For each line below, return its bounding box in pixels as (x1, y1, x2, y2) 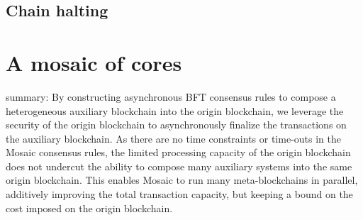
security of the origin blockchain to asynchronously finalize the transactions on (6, 117, 347, 132)
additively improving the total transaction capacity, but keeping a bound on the (6, 187, 353, 202)
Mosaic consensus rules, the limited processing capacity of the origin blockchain (6, 145, 351, 160)
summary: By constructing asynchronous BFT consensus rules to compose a (6, 89, 336, 104)
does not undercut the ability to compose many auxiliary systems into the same (6, 158, 352, 173)
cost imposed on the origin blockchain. (6, 200, 173, 215)
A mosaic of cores (6, 48, 182, 77)
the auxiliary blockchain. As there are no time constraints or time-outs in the (6, 131, 341, 145)
